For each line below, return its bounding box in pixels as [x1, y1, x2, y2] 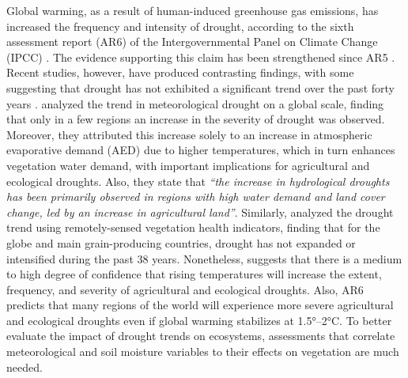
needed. [6, 358, 43, 375]
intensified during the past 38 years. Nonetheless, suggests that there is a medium [6, 250, 402, 266]
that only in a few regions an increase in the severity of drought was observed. [6, 111, 385, 127]
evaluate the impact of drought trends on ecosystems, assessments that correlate [6, 327, 395, 344]
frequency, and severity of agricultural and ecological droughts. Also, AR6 [6, 281, 364, 297]
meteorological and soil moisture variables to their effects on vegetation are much [6, 343, 399, 360]
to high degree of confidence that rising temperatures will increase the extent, [6, 266, 382, 282]
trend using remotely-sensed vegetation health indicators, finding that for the [6, 219, 380, 236]
